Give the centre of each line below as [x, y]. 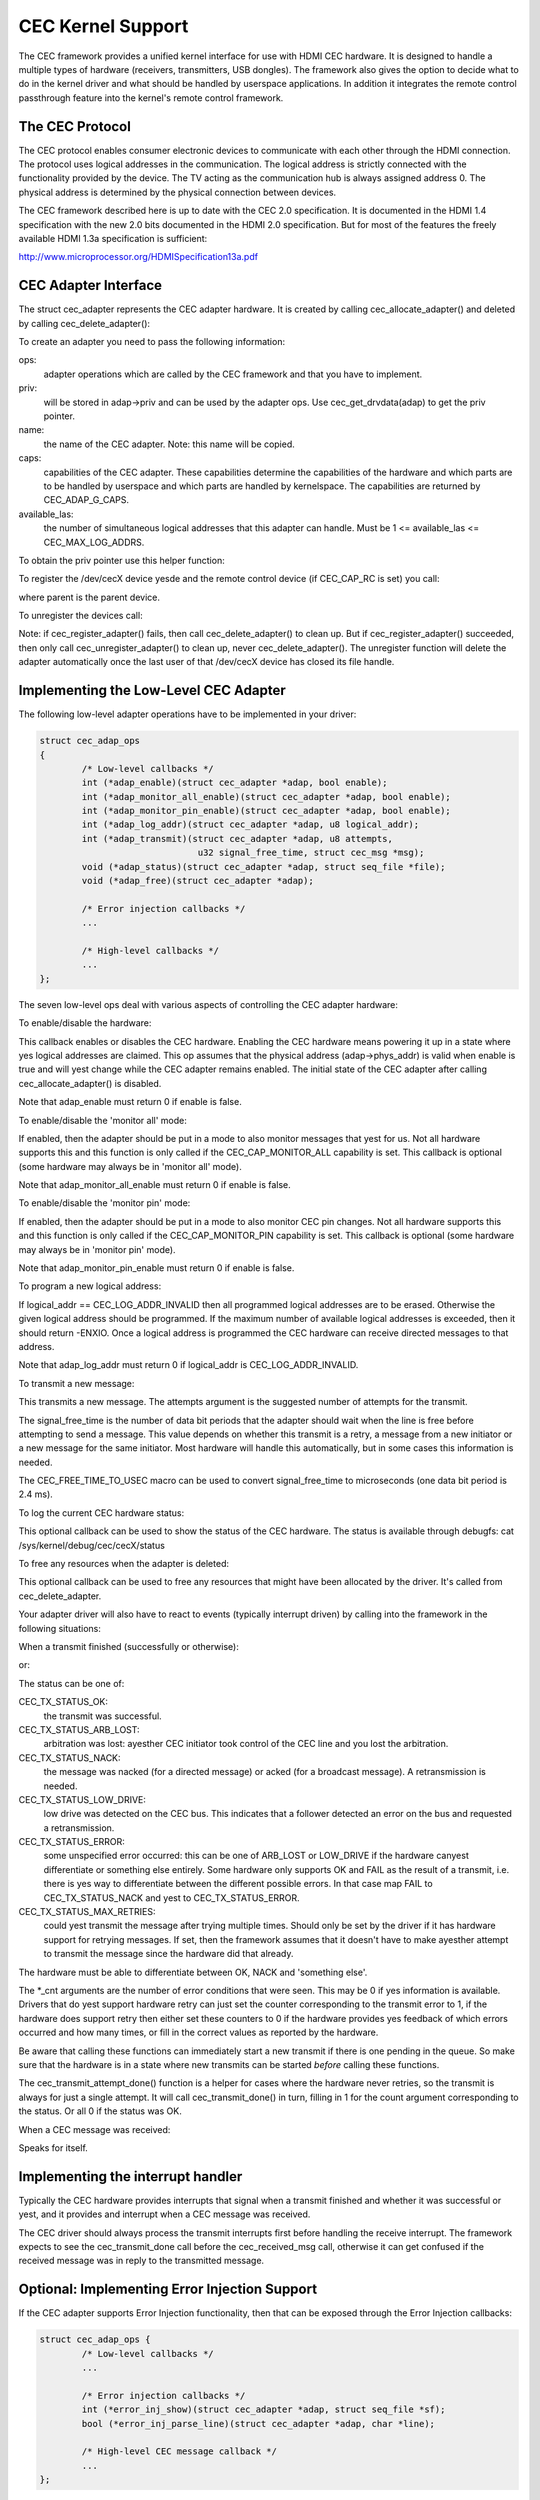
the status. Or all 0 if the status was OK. [100, 2111]
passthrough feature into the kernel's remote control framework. [151, 97]
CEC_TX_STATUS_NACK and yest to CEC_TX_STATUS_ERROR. [171, 1897]
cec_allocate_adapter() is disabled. [90, 1083]
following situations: [60, 1628]
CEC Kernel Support [103, 26]
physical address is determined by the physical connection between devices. [177, 192]
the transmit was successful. [102, 1716]
